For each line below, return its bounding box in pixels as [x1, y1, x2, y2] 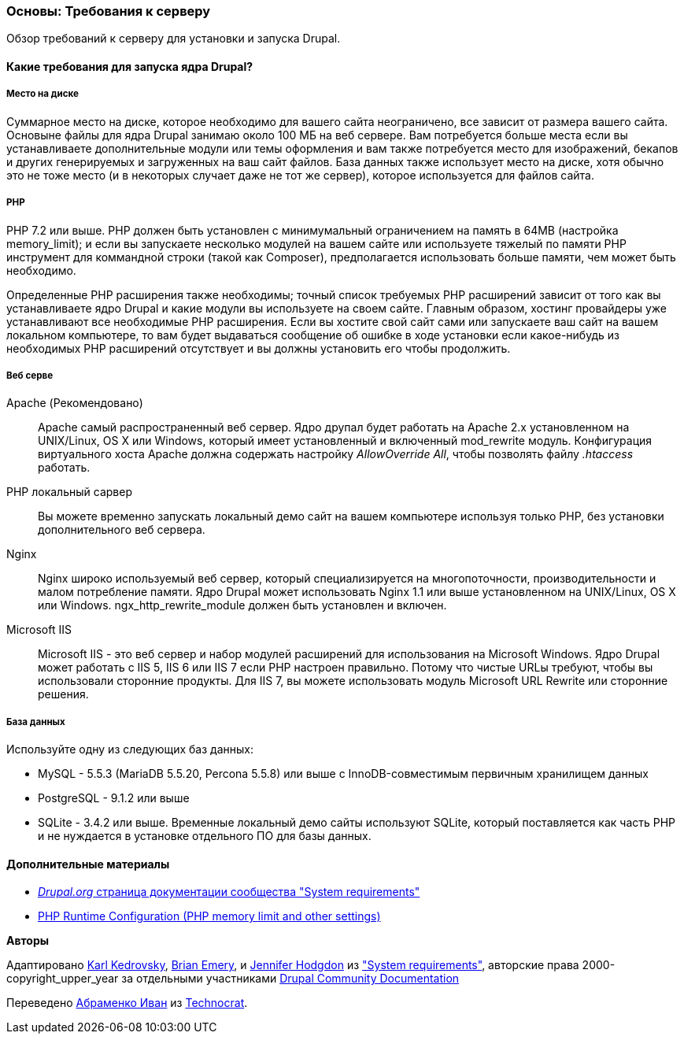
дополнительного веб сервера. [38, 523, 205, 537]
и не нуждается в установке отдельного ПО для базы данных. [38, 829, 372, 843]
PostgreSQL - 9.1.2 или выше [38, 791, 190, 805]
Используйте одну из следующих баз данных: [6, 742, 253, 757]
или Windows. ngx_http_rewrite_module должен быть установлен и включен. [38, 598, 447, 613]
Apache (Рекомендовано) [6, 396, 143, 410]
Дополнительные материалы [6, 857, 170, 871]
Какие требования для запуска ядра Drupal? [6, 59, 253, 73]
